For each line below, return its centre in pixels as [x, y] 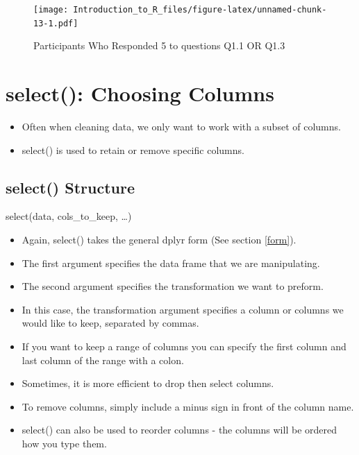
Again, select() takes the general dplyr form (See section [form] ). [159, 240]
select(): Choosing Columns [140, 93]
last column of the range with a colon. [103, 360]
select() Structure [70, 187]
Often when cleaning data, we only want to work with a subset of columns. [181, 127]
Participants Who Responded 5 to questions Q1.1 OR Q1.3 [159, 45]
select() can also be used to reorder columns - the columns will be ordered [179, 430]
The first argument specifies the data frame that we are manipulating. [171, 263]
